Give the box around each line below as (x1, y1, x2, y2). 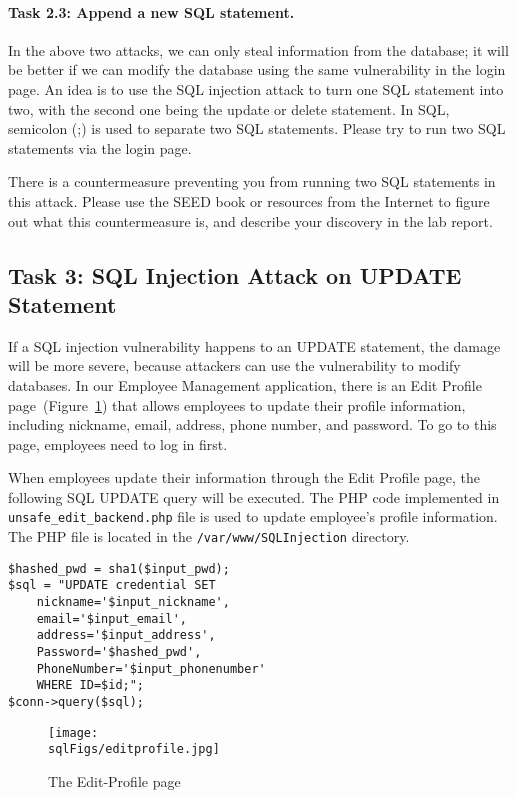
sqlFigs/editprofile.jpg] (48, 742, 220, 757)
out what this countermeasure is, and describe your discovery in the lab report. (8, 210, 493, 231)
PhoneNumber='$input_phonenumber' (36, 661, 266, 676)
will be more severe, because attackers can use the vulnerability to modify (8, 355, 461, 376)
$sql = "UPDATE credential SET (8, 578, 216, 593)
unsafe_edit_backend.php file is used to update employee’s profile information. (8, 506, 498, 527)
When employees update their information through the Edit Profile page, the (8, 467, 481, 488)
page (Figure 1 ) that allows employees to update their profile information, (8, 394, 466, 415)
